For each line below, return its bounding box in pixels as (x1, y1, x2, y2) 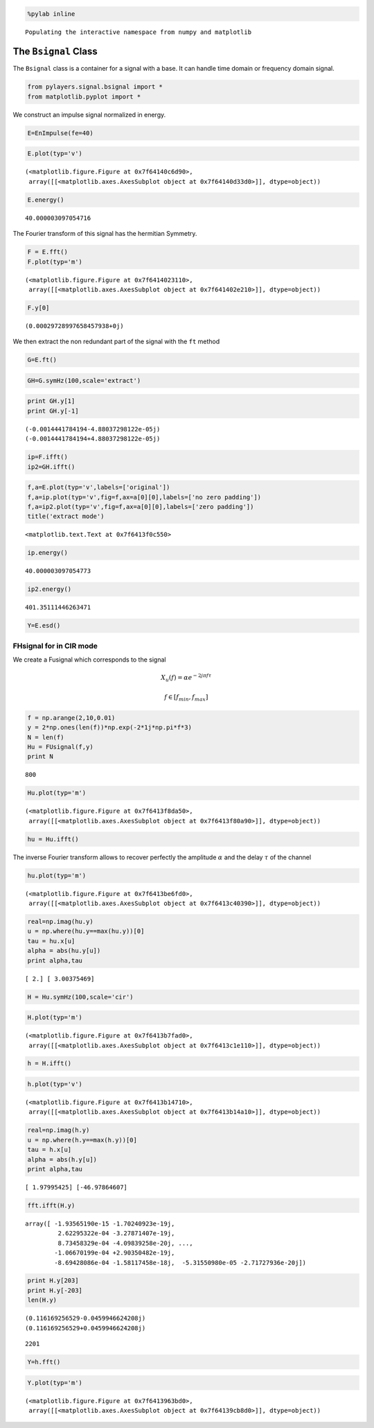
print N (27, 752, 53, 761)
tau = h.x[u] (27, 1146, 72, 1154)
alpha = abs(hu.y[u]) (27, 947, 101, 955)
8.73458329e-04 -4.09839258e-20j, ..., (57, 1239, 193, 1247)
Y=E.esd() (27, 621, 61, 630)
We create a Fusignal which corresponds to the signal (12, 655, 166, 664)
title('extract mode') (27, 513, 105, 520)
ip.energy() (27, 549, 69, 557)
